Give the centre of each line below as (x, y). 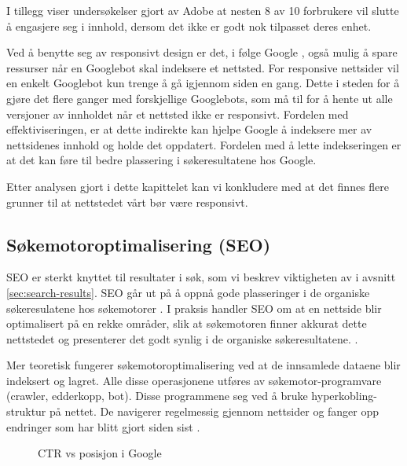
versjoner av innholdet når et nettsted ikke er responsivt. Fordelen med (178, 114)
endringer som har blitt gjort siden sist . (103, 426)
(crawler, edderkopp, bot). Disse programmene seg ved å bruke (157, 396)
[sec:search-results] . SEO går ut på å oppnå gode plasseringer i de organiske (188, 292)
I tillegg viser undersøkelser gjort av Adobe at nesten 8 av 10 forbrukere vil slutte (203, 10)
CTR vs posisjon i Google (100, 453)
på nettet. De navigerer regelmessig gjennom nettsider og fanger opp (214, 411)
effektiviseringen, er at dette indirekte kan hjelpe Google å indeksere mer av (189, 129)
